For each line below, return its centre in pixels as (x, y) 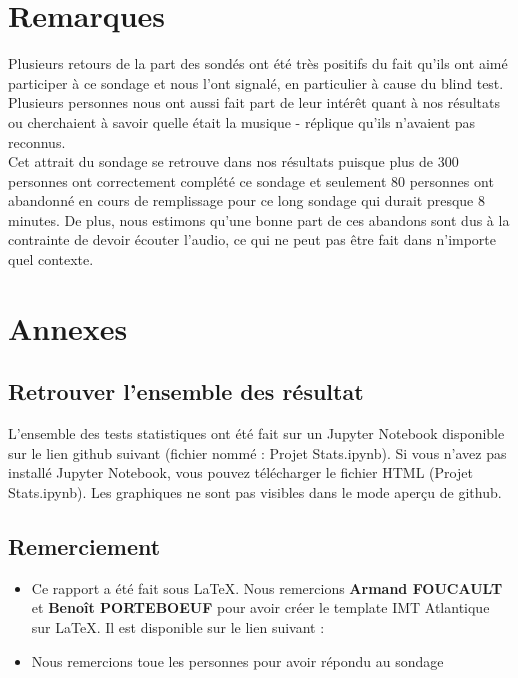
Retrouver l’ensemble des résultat (186, 391)
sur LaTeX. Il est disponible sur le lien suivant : (178, 627)
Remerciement (84, 546)
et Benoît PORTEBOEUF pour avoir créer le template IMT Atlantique (260, 607)
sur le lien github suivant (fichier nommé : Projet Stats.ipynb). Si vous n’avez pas (257, 452)
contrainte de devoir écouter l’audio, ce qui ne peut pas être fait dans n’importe (252, 239)
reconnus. (37, 141)
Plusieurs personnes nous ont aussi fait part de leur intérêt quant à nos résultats (254, 102)
